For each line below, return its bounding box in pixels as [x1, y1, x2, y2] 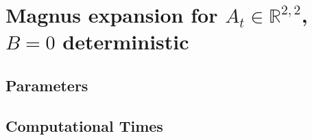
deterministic [62, 27, 189, 56]
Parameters [5, 74, 88, 95]
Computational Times [5, 115, 163, 136]
